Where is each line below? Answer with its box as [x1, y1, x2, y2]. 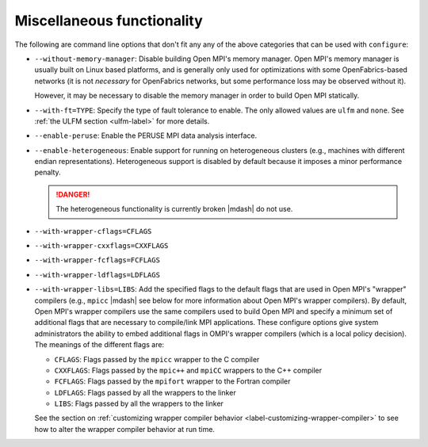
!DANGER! [55, 189, 90, 199]
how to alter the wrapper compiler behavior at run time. [34, 424, 216, 434]
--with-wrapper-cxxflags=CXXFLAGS [34, 242, 169, 250]
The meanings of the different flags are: [34, 340, 165, 350]
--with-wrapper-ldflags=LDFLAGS [34, 270, 160, 279]
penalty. [34, 167, 61, 178]
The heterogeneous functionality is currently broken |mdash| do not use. [55, 204, 293, 214]
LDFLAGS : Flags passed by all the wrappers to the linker [54, 388, 237, 397]
